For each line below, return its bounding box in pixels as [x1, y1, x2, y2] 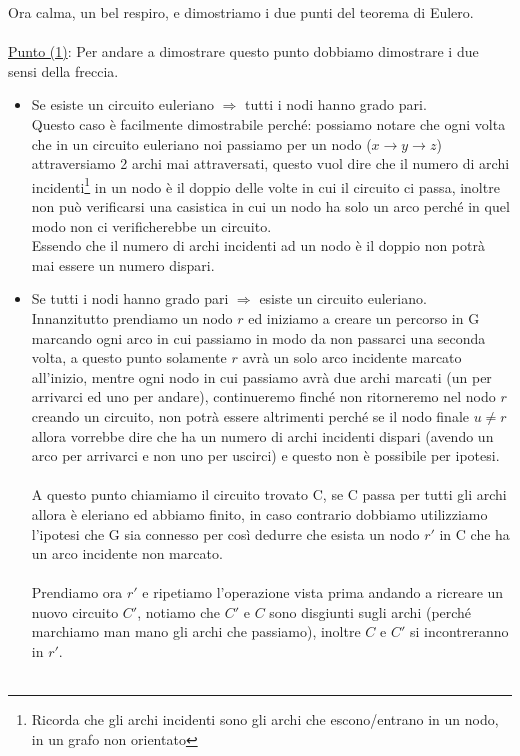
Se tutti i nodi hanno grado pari [31, 288, 229, 309]
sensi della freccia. [8, 60, 119, 81]
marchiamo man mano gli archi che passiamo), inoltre [31, 621, 361, 642]
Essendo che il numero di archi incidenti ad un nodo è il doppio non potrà [31, 235, 485, 256]
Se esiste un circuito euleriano [31, 94, 215, 115]
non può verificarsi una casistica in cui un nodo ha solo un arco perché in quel [31, 196, 510, 216]
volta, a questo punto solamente [31, 347, 227, 368]
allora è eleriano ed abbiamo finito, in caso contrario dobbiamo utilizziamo [31, 503, 488, 524]
